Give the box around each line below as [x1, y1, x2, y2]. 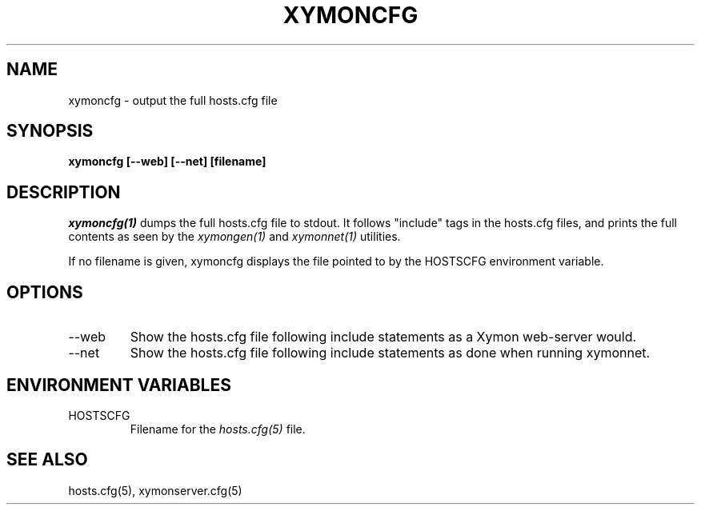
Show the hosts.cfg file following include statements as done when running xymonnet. [130, 345, 651, 361]
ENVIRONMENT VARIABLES [6, 374, 231, 395]
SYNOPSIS [6, 121, 94, 142]
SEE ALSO [6, 449, 88, 470]
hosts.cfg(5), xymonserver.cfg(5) [68, 483, 242, 497]
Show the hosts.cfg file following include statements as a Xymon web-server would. [130, 329, 637, 345]
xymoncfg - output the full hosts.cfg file [68, 93, 278, 107]
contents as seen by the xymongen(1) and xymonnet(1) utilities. [68, 230, 401, 244]
